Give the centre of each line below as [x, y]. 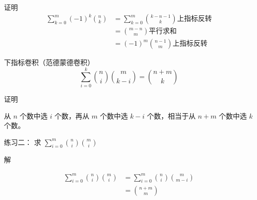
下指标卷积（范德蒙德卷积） [49, 62]
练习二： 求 [23, 142]
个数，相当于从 [171, 115]
